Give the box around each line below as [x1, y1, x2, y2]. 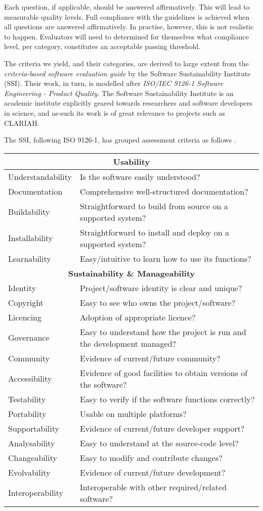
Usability [113, 155, 150, 167]
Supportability [8, 422, 59, 434]
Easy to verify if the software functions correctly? [79, 393, 255, 405]
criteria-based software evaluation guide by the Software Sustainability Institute [4, 68, 251, 78]
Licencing [8, 311, 42, 323]
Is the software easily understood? [79, 170, 200, 182]
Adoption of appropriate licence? [79, 311, 196, 323]
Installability [8, 232, 53, 244]
